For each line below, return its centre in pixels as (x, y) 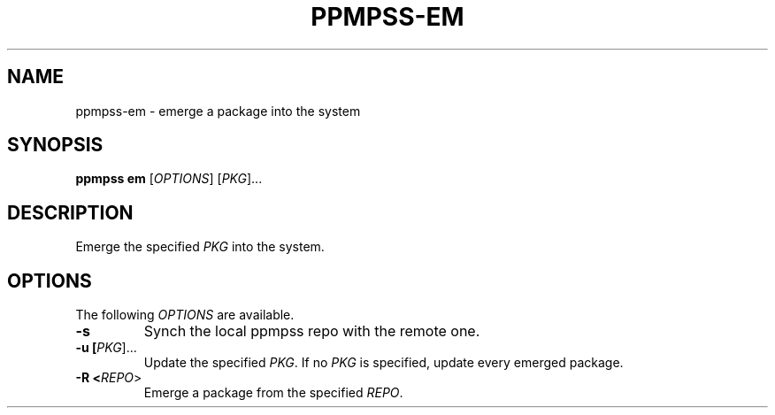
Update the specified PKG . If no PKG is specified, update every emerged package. (384, 363)
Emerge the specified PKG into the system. (200, 247)
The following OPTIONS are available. (185, 315)
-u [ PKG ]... (106, 348)
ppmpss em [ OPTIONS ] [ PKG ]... (169, 179)
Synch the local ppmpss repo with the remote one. (312, 331)
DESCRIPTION (70, 212)
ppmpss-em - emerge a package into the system (218, 111)
